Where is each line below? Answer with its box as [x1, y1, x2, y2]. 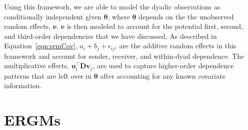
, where [107, 11, 130, 21]
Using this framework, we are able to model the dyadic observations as [4, 1, 220, 11]
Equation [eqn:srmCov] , [4, 40, 77, 51]
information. [4, 80, 42, 91]
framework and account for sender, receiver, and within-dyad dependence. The [4, 50, 244, 61]
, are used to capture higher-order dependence [92, 60, 234, 71]
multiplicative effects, [4, 60, 69, 71]
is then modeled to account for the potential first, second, [66, 21, 243, 31]
